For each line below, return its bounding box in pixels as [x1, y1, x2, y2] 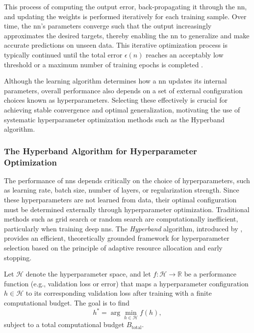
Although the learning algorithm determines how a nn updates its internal [4, 76, 227, 86]
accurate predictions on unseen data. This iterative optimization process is [4, 40, 228, 50]
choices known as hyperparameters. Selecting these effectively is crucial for [4, 95, 228, 105]
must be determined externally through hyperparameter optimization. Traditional [4, 204, 250, 214]
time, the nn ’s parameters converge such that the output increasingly [4, 21, 212, 31]
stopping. [4, 252, 32, 262]
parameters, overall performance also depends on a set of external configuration [4, 85, 243, 95]
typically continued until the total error [4, 49, 123, 59]
